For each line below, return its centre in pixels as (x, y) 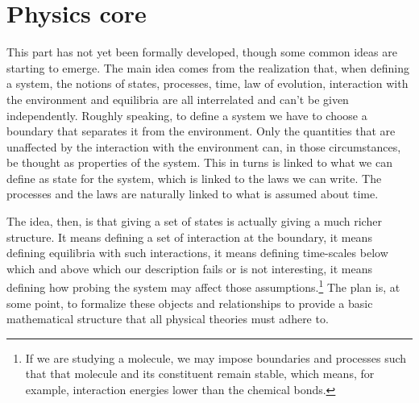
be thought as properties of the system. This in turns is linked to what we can (199, 162)
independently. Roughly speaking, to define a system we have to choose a (187, 115)
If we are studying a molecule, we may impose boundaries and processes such (216, 357)
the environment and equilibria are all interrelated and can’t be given (178, 99)
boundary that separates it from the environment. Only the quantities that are (201, 131)
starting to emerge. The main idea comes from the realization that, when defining (208, 67)
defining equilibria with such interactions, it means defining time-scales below (197, 253)
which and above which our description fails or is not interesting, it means (189, 268)
